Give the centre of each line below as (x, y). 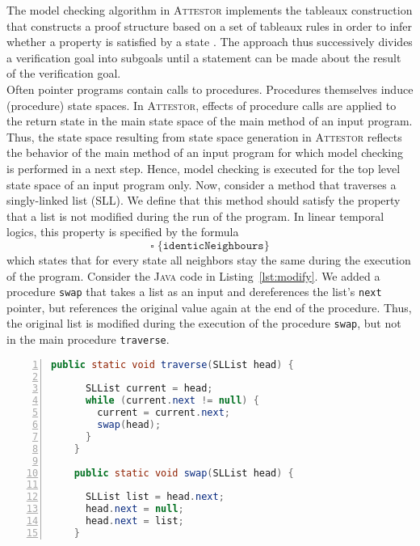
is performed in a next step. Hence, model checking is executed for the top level (204, 168)
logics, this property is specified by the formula (123, 232)
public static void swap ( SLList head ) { (184, 473)
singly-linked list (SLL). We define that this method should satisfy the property (204, 200)
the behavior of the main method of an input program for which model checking (205, 152)
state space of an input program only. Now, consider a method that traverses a (202, 184)
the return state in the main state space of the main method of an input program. (210, 121)
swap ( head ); (129, 425)
